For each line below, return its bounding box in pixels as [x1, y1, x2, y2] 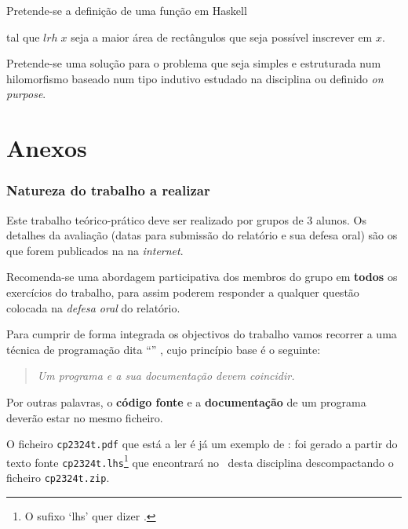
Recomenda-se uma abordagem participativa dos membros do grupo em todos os [6, 268, 398, 285]
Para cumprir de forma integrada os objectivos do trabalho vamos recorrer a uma [6, 326, 397, 342]
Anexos [6, 132, 87, 164]
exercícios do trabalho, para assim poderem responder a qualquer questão [6, 283, 359, 300]
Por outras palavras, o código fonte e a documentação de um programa [6, 393, 366, 410]
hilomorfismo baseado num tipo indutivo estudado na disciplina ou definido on [6, 70, 384, 86]
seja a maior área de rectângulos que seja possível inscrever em [71, 28, 373, 45]
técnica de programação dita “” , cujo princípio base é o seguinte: [6, 341, 321, 357]
